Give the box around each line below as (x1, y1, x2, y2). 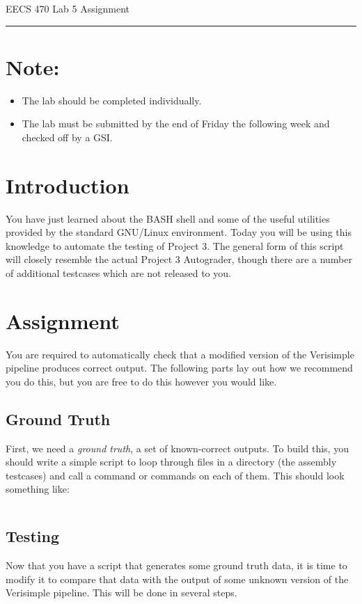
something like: (6, 482, 70, 496)
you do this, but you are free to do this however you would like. (6, 374, 277, 388)
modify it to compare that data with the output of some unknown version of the (6, 571, 349, 586)
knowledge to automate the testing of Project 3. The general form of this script (6, 238, 344, 253)
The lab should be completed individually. (22, 93, 202, 107)
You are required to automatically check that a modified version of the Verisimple (6, 347, 354, 361)
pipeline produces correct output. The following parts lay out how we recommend (6, 360, 353, 375)
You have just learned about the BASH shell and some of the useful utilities (6, 211, 330, 225)
